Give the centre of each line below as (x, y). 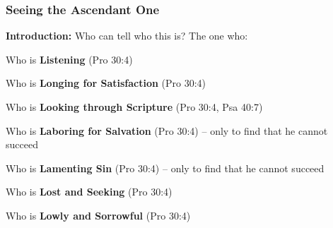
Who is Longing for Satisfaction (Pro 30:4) (106, 83)
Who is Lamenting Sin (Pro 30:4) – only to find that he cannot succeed (165, 168)
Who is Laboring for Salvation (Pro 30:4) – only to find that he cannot (167, 130)
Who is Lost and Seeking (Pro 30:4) (89, 192)
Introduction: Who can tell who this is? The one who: (127, 36)
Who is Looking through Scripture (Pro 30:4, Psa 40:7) (134, 107)
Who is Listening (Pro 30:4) (69, 59)
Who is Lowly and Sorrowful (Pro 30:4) (98, 215)
